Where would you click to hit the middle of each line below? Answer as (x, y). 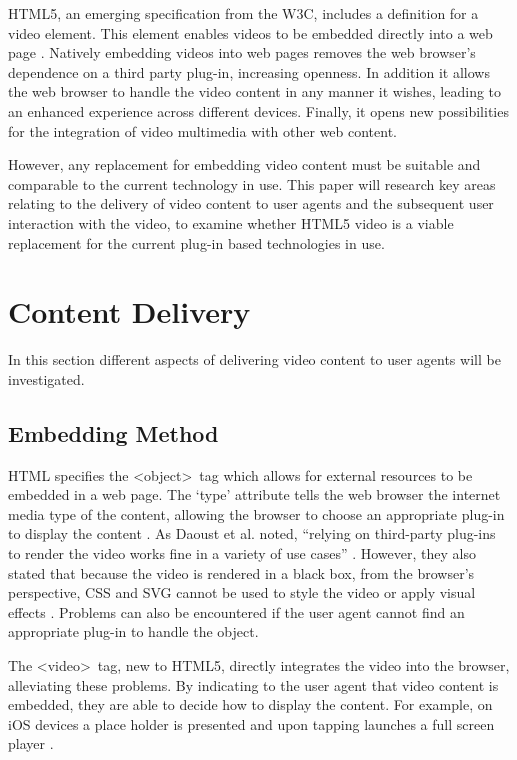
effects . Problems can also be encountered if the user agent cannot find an (236, 611)
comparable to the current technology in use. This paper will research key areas (252, 183)
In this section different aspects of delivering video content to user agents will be (254, 359)
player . (31, 743)
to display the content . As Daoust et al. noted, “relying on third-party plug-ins (252, 533)
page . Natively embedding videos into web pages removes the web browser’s (242, 52)
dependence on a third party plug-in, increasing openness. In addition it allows (249, 71)
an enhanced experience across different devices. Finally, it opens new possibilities (258, 110)
